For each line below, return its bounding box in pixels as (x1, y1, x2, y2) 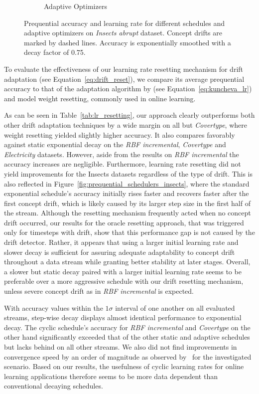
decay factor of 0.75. (24, 47, 86, 57)
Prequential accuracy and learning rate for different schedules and (24, 17, 225, 28)
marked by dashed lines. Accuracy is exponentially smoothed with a (24, 37, 231, 47)
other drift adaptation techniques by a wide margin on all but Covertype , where (4, 119, 247, 130)
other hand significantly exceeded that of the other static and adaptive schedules (4, 332, 250, 342)
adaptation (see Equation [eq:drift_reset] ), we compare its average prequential (4, 73, 245, 84)
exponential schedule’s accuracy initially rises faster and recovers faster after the (4, 188, 249, 198)
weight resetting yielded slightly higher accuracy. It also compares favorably (4, 129, 235, 140)
